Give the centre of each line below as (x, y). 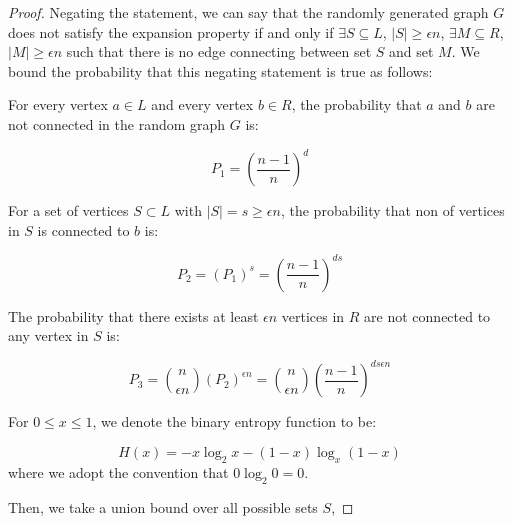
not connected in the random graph (117, 123)
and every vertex (202, 104)
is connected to (83, 229)
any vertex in (48, 335)
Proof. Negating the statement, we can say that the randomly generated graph (248, 12)
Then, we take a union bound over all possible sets (163, 506)
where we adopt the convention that (118, 471)
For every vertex (58, 104)
